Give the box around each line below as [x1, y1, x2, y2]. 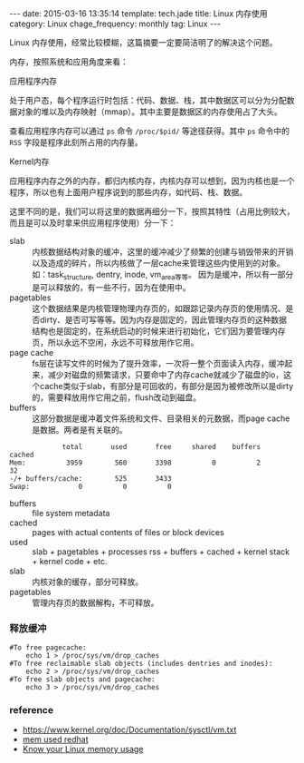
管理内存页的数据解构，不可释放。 [32, 597, 159, 608]
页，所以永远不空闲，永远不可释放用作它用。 [32, 337, 199, 347]
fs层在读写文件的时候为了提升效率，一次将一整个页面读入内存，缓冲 [32, 357, 285, 368]
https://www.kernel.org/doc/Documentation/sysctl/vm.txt [22, 724, 237, 736]
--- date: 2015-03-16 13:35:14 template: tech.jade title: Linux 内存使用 [9, 8, 268, 19]
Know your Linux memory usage [22, 744, 144, 755]
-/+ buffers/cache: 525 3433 [9, 474, 172, 483]
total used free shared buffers [62, 442, 261, 451]
